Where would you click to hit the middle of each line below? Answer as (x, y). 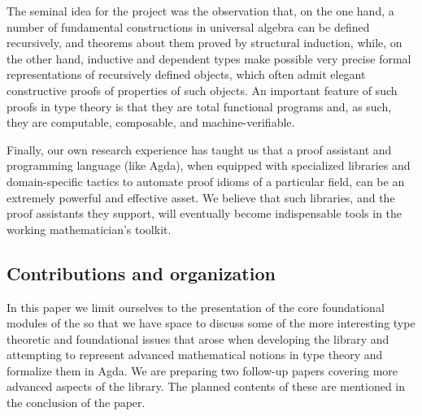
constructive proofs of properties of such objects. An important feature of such (202, 90)
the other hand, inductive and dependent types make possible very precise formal (209, 58)
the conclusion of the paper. (76, 403)
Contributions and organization (141, 273)
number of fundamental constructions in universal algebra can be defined (188, 26)
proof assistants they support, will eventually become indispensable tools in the (204, 213)
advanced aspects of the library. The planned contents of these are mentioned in (206, 386)
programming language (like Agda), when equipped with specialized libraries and (209, 165)
